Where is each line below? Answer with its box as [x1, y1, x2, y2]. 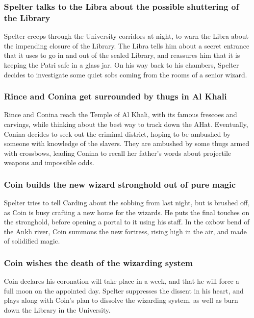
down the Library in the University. [4, 305, 111, 315]
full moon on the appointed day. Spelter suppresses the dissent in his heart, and [4, 285, 244, 295]
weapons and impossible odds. [4, 157, 94, 168]
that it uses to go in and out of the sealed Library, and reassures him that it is [4, 50, 240, 60]
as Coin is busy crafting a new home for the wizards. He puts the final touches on [4, 207, 250, 217]
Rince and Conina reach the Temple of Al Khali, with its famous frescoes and [4, 109, 237, 120]
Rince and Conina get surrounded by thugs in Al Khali [4, 90, 227, 102]
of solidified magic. [4, 236, 60, 246]
